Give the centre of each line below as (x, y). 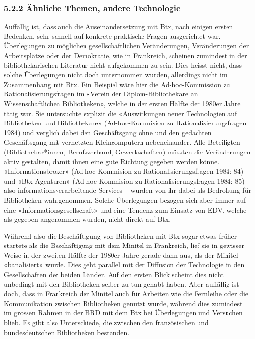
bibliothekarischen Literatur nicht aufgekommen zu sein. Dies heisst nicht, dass (123, 65)
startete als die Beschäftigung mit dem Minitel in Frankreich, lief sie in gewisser (124, 245)
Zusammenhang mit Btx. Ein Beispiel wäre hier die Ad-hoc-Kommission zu (117, 84)
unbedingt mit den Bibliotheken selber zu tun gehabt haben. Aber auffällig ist (122, 284)
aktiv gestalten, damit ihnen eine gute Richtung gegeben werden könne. (112, 161)
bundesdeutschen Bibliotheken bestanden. (67, 332)
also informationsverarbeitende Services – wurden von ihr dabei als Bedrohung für (127, 190)
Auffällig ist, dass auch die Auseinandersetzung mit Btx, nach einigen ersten (119, 26)
